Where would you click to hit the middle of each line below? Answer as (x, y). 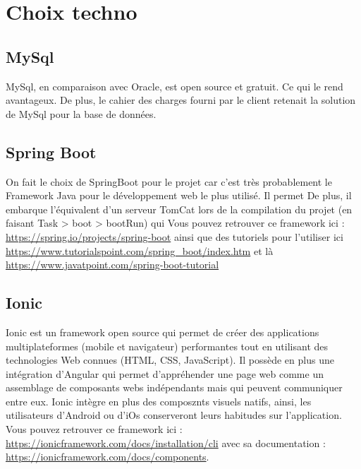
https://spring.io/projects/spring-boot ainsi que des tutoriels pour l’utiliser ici (175, 236)
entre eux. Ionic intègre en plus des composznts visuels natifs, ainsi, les (159, 401)
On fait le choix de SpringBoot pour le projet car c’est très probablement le (169, 181)
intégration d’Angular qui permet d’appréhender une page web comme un (165, 373)
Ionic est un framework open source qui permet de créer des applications (163, 332)
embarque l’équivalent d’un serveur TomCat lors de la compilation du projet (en (179, 209)
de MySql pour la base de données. (81, 113)
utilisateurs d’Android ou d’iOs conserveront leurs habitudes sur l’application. (174, 415)
